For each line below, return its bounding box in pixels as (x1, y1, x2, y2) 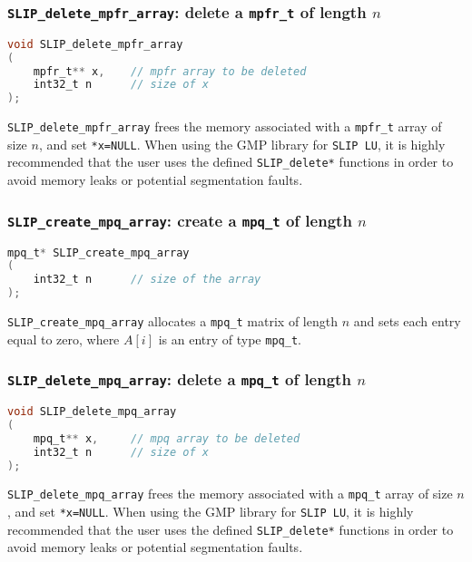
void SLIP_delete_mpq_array (7, 405, 177, 419)
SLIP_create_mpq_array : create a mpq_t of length (7, 208, 352, 231)
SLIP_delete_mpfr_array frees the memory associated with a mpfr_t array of (7, 117, 442, 136)
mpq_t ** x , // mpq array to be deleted (33, 431, 300, 445)
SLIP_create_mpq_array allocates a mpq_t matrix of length (7, 312, 338, 330)
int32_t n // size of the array (33, 273, 261, 286)
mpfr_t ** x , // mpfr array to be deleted (33, 64, 307, 78)
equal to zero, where (7, 329, 120, 348)
